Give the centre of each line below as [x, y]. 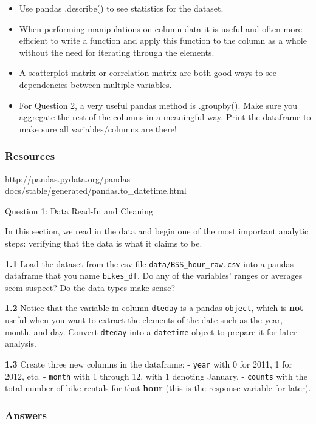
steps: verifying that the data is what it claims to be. [104, 243]
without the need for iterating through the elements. [117, 52]
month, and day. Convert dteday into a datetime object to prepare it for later [151, 331]
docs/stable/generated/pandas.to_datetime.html [96, 190]
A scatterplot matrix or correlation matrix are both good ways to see [148, 73]
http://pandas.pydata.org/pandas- [69, 178]
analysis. [21, 344]
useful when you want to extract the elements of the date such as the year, [144, 320]
